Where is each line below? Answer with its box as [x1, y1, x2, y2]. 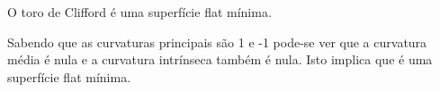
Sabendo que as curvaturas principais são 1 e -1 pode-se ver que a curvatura [7, 32, 427, 51]
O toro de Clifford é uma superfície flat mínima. [7, 3, 272, 21]
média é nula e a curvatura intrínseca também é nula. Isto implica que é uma [7, 50, 433, 69]
